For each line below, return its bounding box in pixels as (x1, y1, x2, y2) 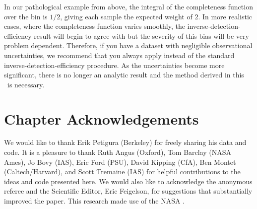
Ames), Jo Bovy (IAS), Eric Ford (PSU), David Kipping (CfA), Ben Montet (4, 156, 236, 167)
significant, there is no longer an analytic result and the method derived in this (4, 70, 244, 80)
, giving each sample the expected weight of (60, 11, 193, 21)
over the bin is (4, 11, 48, 21)
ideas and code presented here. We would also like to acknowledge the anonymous (4, 176, 253, 186)
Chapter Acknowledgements (4, 108, 199, 129)
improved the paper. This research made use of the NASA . (4, 196, 185, 206)
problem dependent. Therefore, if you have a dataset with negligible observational (4, 40, 253, 51)
